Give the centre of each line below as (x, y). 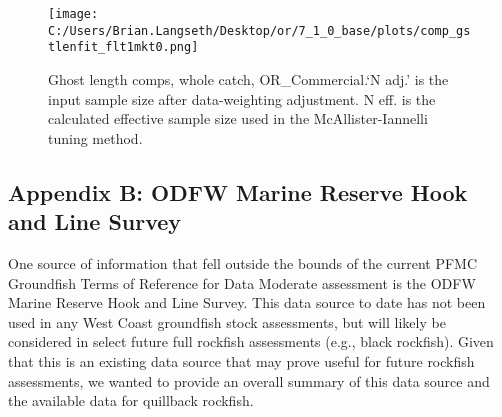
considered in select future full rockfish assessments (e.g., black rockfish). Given (251, 341)
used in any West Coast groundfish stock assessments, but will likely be (227, 321)
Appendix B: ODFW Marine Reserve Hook (238, 191)
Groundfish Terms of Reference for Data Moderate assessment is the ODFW (242, 282)
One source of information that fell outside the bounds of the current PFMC (243, 262)
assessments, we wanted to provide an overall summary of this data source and (249, 380)
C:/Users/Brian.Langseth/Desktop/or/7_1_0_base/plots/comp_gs (259, 30)
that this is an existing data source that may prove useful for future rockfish (241, 360)
